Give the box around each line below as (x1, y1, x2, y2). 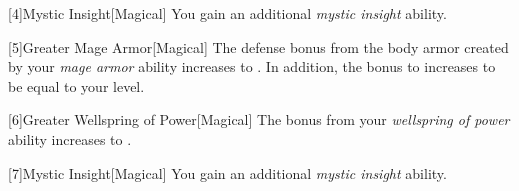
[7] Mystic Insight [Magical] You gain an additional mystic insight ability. (8, 162, 447, 183)
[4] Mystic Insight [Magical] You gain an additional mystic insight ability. (8, 3, 447, 23)
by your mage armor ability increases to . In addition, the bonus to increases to (8, 56, 496, 77)
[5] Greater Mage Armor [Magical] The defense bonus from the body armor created (8, 36, 509, 57)
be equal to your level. (8, 75, 145, 96)
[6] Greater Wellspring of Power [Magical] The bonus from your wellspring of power (8, 109, 510, 130)
